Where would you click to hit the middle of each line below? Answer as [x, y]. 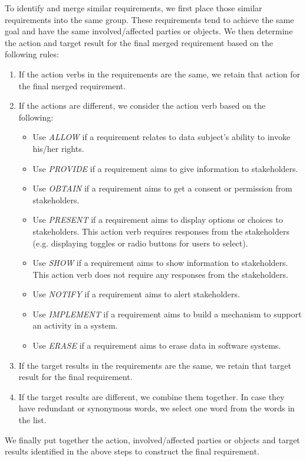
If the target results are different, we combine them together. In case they [152, 396]
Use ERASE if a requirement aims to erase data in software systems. [157, 345]
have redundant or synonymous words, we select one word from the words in [157, 408]
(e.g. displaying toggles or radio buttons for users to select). [140, 243]
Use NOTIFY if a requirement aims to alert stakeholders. [136, 294]
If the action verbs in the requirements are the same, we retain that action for [159, 74]
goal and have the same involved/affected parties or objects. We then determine [149, 31]
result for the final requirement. [75, 377]
